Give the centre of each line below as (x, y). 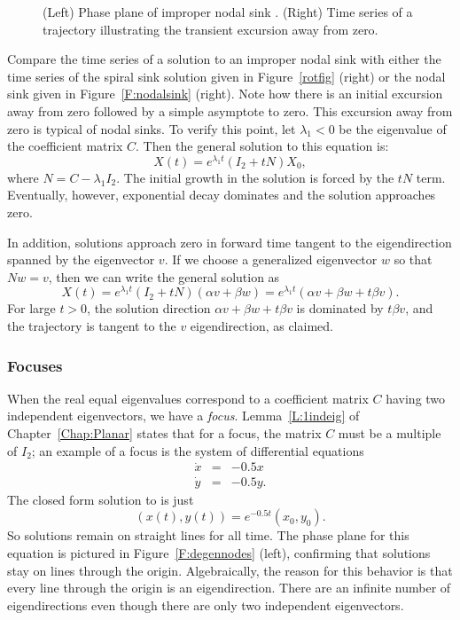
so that (413, 259)
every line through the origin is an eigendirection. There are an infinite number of (229, 588)
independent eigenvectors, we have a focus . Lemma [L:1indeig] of (183, 416)
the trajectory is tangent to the (92, 326)
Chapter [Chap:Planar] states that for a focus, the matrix (164, 433)
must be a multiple (390, 433)
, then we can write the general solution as (164, 276)
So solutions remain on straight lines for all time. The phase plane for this (208, 535)
